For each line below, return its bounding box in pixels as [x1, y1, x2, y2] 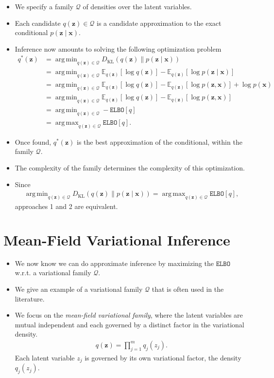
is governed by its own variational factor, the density [85, 352, 241, 362]
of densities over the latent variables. [83, 1, 192, 11]
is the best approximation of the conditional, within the [76, 136, 242, 147]
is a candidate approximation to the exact [97, 18, 222, 28]
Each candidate [15, 18, 61, 28]
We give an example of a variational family [15, 283, 143, 294]
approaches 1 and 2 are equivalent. [15, 201, 118, 211]
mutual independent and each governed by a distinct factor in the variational [15, 319, 244, 329]
